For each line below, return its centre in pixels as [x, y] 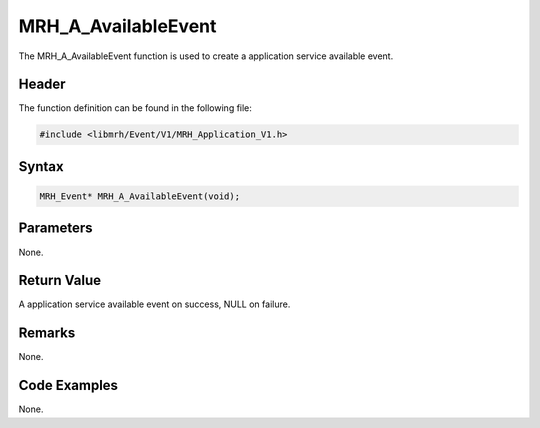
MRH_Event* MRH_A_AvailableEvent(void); [139, 196]
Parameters [55, 228]
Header [42, 84]
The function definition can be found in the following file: [135, 108]
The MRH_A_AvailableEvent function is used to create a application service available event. [206, 56]
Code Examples [68, 385]
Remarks [47, 333]
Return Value [60, 280]
